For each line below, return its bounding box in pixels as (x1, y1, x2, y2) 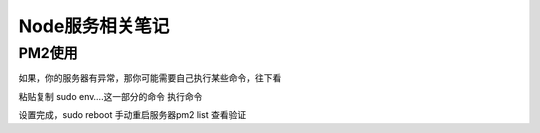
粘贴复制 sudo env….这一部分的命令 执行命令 (18, 90, 203, 102)
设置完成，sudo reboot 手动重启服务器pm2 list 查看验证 (18, 109, 247, 121)
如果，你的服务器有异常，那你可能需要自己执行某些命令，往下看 (18, 72, 282, 84)
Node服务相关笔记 (18, 15, 170, 37)
